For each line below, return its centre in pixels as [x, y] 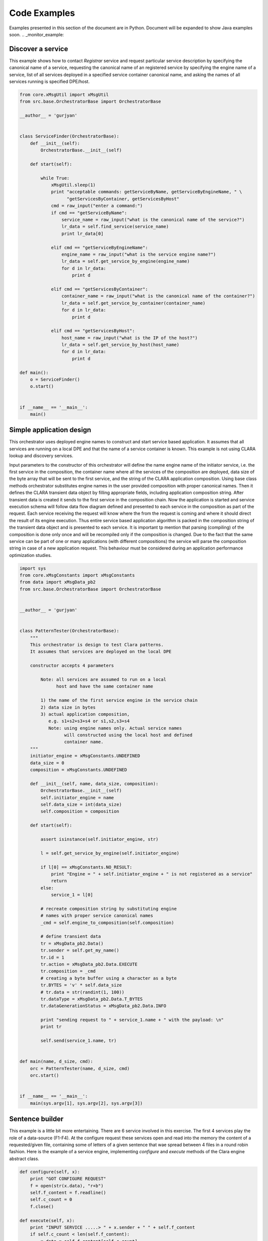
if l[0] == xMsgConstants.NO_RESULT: [86, 867]
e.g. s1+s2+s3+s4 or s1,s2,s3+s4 [89, 721]
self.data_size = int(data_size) [81, 804]
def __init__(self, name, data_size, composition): [94, 784]
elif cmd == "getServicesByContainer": [100, 289]
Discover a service [39, 49]
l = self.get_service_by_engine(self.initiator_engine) [110, 853]
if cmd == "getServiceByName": [89, 213]
